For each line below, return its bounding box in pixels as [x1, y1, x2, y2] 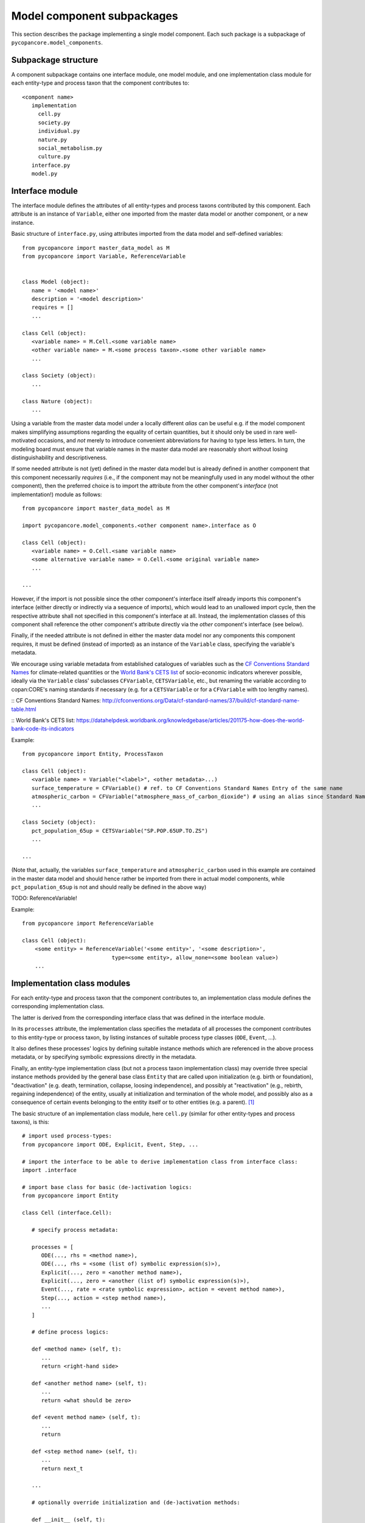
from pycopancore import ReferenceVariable [22, 920, 154, 927]
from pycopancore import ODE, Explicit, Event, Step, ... [22, 1141, 199, 1148]
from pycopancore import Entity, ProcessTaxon [22, 751, 164, 758]
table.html [11, 705, 36, 713]
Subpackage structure [11, 55, 99, 65]
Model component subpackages [11, 9, 179, 23]
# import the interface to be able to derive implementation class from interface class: [22, 1158, 298, 1165]
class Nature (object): [22, 398, 93, 405]
